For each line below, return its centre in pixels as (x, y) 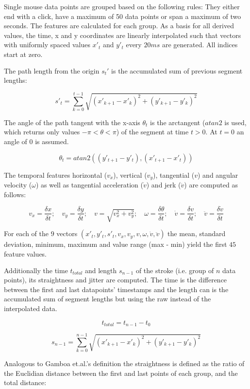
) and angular (218, 175)
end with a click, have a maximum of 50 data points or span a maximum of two (123, 16)
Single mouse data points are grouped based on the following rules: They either (122, 6)
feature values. (25, 253)
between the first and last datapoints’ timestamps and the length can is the (116, 289)
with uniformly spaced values (47, 45)
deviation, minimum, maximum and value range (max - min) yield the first (116, 244)
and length (101, 270)
